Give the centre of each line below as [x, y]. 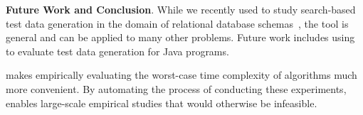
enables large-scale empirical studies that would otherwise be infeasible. [162, 103]
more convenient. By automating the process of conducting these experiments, [176, 88]
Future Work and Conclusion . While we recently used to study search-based [181, 9]
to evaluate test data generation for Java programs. [117, 51]
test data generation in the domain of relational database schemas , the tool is [177, 23]
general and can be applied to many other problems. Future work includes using [180, 37]
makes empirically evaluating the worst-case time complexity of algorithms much [181, 75]
